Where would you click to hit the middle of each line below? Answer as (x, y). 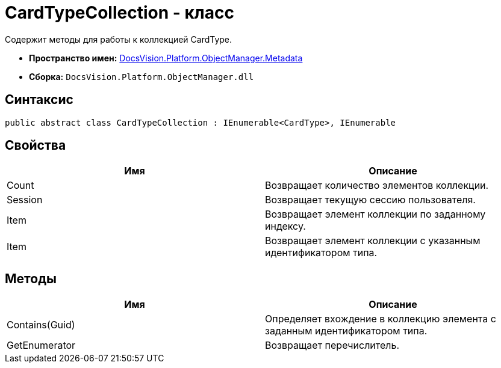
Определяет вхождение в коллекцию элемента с (381, 319)
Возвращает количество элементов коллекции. (377, 186)
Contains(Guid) (41, 325)
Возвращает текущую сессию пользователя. (370, 200)
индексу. (285, 226)
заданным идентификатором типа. (346, 331)
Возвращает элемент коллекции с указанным (373, 241)
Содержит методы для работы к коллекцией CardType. (119, 39)
